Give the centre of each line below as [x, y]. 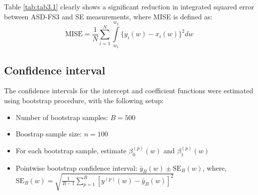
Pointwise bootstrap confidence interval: [77, 167]
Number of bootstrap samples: [62, 117]
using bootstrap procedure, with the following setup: [84, 100]
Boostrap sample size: [49, 134]
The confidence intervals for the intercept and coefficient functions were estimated [129, 91]
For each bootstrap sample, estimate [71, 150]
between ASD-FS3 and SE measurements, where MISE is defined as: [108, 16]
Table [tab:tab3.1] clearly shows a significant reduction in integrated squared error [129, 6]
